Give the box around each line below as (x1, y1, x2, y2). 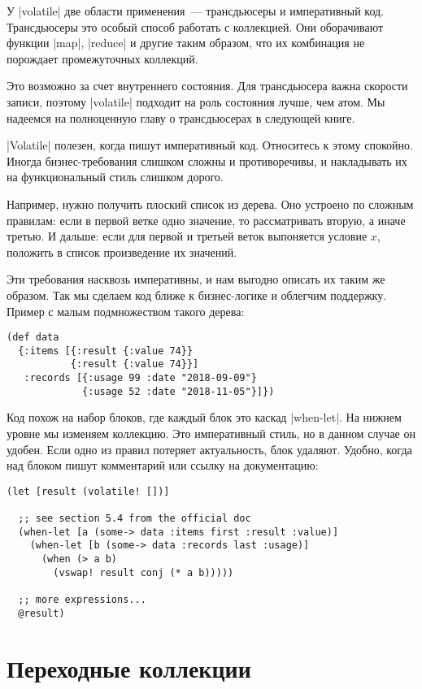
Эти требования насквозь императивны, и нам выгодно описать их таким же (7, 271, 385, 288)
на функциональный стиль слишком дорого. (7, 168, 224, 185)
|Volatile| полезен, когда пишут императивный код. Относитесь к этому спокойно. (7, 136, 413, 154)
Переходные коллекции (7, 651, 251, 684)
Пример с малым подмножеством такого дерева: (7, 302, 245, 319)
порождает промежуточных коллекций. (7, 50, 198, 67)
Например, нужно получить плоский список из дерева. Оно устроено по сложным (7, 195, 414, 212)
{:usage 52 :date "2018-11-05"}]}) (82, 385, 275, 397)
